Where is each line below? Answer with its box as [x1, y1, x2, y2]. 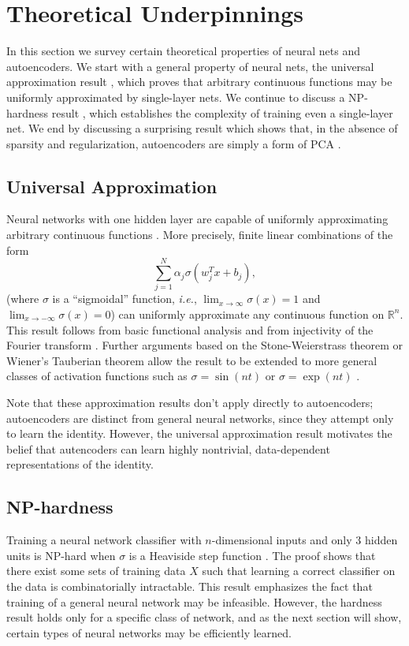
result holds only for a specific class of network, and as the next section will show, [6, 609, 402, 625]
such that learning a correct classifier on [202, 562, 396, 579]
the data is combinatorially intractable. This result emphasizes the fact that [6, 577, 373, 594]
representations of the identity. [6, 456, 154, 472]
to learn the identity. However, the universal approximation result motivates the [6, 425, 392, 442]
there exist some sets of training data [6, 562, 186, 579]
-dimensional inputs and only [211, 532, 352, 548]
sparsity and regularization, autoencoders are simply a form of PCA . [6, 135, 341, 151]
